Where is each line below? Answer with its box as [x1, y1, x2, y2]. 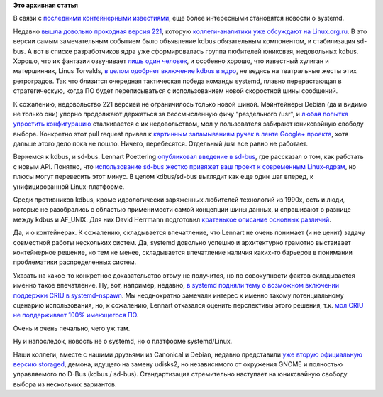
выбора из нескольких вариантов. [13, 380, 117, 388]
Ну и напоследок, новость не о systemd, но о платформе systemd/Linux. [13, 337, 233, 346]
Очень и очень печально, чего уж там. [13, 324, 131, 332]
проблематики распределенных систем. [13, 258, 137, 266]
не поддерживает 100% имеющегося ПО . [13, 311, 139, 320]
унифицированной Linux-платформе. [13, 182, 125, 191]
